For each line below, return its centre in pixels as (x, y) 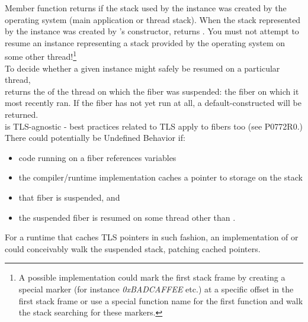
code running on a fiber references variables (97, 157)
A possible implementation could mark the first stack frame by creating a (152, 277)
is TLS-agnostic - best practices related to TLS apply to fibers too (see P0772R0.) (154, 126)
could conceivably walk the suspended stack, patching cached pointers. (133, 248)
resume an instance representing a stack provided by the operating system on (145, 42)
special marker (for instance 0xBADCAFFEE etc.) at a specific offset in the (156, 289)
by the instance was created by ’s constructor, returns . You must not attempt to (152, 31)
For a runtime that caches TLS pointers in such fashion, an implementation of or (152, 237)
